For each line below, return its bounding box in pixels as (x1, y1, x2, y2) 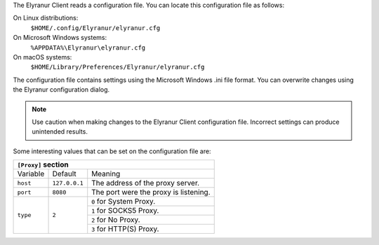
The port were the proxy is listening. (91, 188, 211, 197)
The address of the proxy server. (91, 178, 200, 188)
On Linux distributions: (13, 14, 79, 22)
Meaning (91, 169, 121, 178)
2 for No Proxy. (91, 215, 140, 225)
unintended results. (32, 127, 88, 136)
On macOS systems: (13, 52, 72, 61)
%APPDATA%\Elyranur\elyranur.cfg (30, 43, 146, 52)
